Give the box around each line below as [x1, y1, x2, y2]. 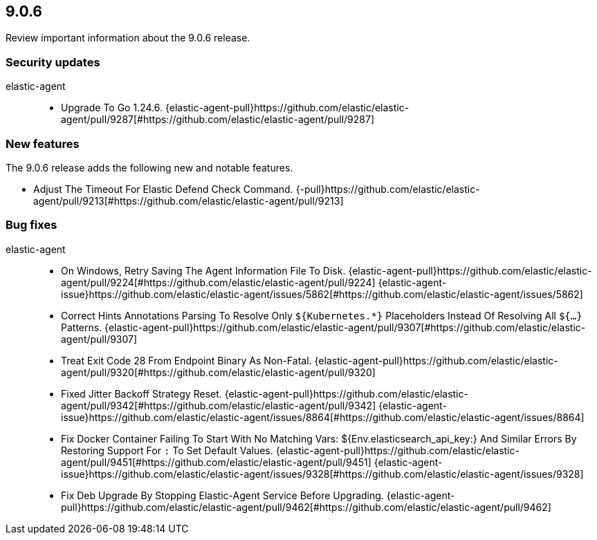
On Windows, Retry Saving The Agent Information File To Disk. [61, 264, 346, 277]
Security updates [6, 55, 100, 69]
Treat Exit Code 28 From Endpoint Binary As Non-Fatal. [61, 354, 312, 366]
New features [6, 136, 80, 151]
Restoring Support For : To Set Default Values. [61, 444, 273, 456]
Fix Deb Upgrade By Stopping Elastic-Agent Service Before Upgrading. [61, 489, 384, 501]
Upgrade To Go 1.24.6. [61, 102, 163, 114]
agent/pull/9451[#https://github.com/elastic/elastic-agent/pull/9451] [61, 456, 371, 468]
